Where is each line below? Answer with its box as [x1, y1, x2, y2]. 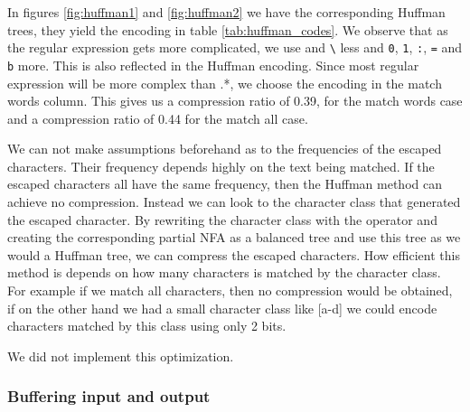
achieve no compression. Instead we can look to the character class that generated [7, 192, 461, 211]
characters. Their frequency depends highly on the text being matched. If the [7, 156, 435, 175]
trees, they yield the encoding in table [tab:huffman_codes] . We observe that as [7, 20, 448, 39]
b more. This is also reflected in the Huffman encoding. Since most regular [7, 55, 419, 74]
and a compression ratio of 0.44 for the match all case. [7, 108, 308, 127]
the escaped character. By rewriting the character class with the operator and [7, 210, 437, 229]
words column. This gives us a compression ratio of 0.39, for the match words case [7, 91, 463, 110]
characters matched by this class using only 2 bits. [7, 316, 287, 335]
